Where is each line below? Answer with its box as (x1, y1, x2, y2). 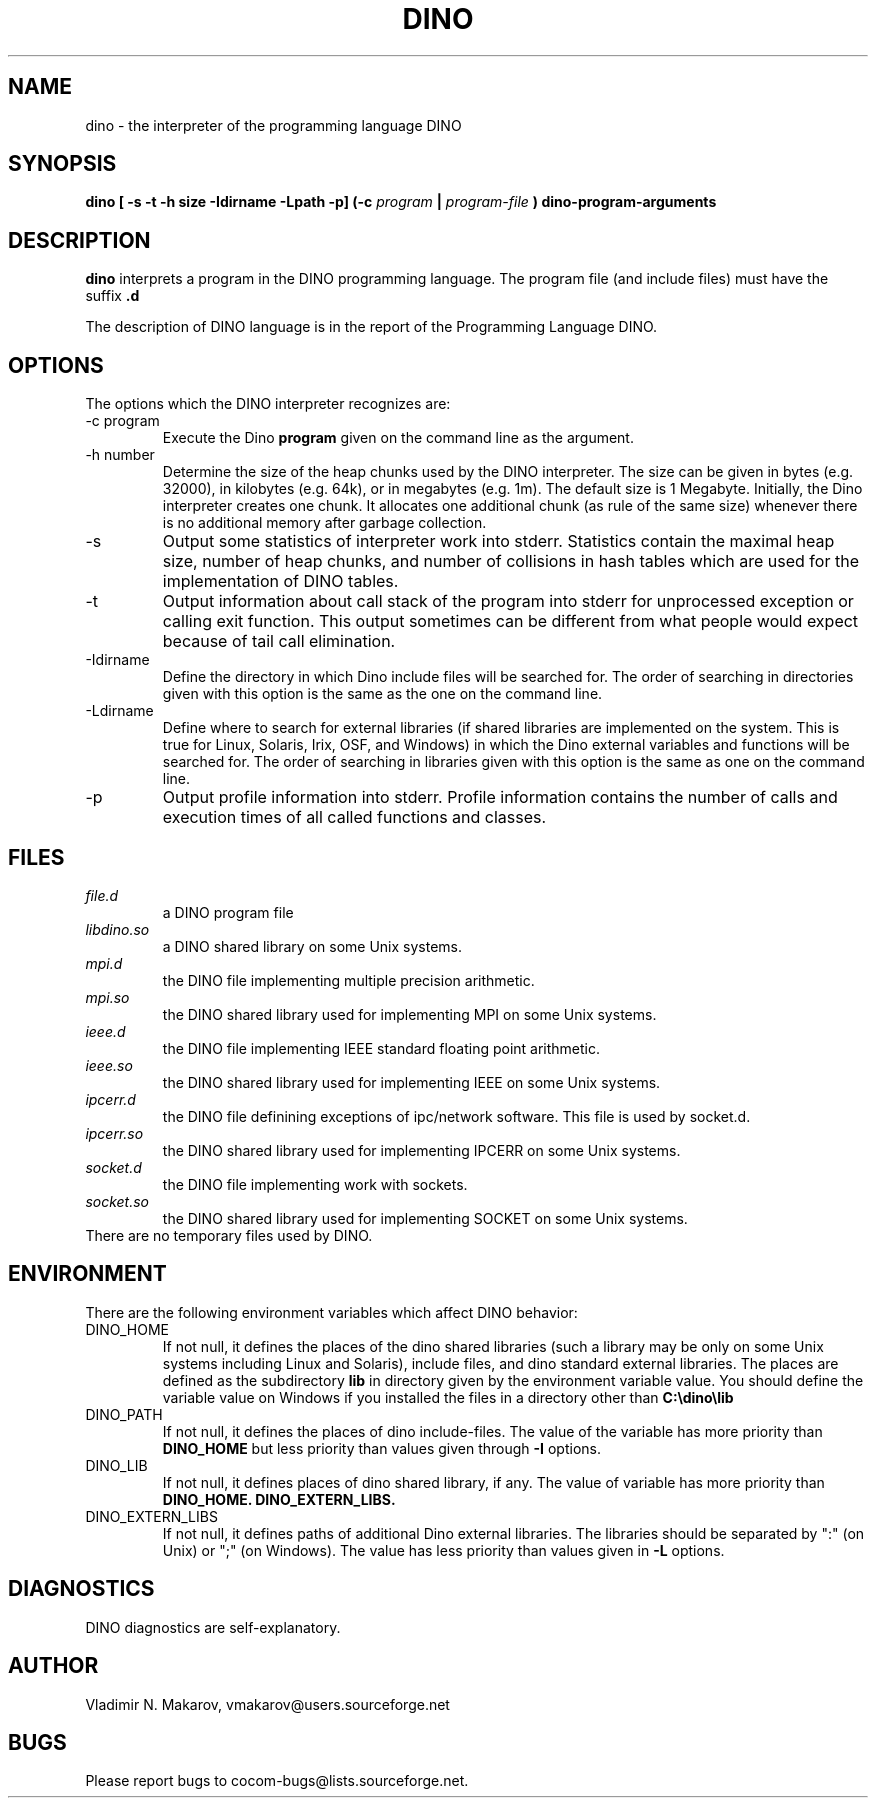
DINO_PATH (85, 1405, 163, 1423)
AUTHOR (8, 1653, 99, 1679)
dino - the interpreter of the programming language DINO (85, 116, 462, 134)
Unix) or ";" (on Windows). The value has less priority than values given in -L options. (162, 1541, 725, 1559)
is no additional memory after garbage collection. (162, 514, 487, 532)
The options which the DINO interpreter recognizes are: (85, 395, 451, 413)
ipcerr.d (85, 1090, 136, 1108)
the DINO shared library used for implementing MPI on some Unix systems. (162, 1005, 657, 1023)
